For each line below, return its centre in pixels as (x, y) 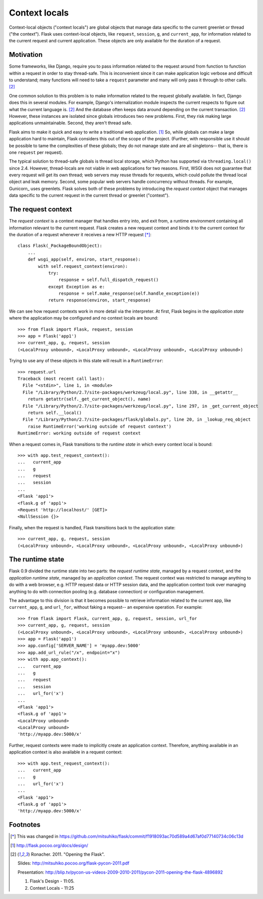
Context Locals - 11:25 (52, 888)
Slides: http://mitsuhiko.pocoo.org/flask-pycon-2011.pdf (74, 863)
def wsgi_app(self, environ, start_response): (84, 260)
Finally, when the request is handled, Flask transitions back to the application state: (92, 527)
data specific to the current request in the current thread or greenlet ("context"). (89, 195)
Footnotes (25, 825)
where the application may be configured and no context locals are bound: (84, 318)
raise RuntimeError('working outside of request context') (99, 426)
